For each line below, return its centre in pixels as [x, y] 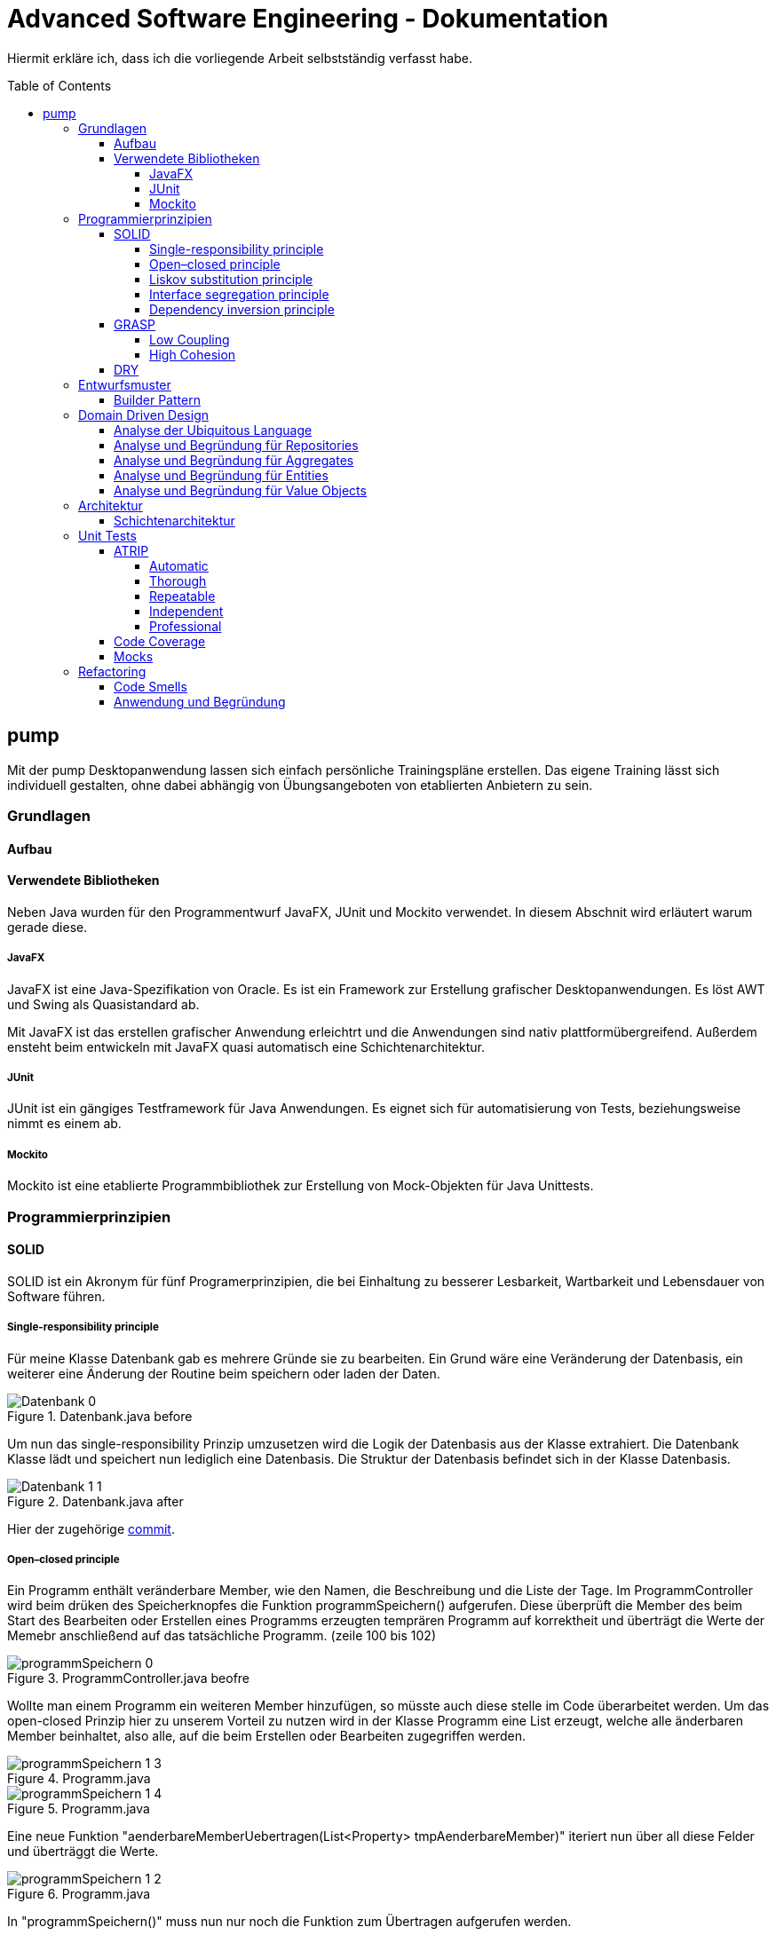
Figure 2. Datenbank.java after [95, 1501]
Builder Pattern [157, 399]
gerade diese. [48, 927]
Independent [186, 611]
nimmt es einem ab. [64, 1124]
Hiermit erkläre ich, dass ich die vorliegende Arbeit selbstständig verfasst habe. [240, 58]
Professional [186, 626]
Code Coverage [160, 641]
